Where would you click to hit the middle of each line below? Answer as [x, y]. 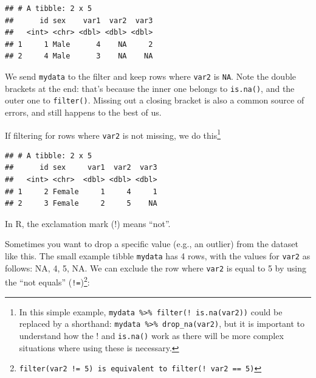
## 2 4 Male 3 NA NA [79, 56]
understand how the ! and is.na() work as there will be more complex [151, 335]
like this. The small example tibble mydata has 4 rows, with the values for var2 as [158, 256]
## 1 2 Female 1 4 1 [81, 191]
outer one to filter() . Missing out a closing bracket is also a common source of [155, 100]
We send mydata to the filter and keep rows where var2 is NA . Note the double [151, 76]
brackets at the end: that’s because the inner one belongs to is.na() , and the [150, 88]
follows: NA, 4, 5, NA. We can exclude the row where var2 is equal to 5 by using [156, 268]
